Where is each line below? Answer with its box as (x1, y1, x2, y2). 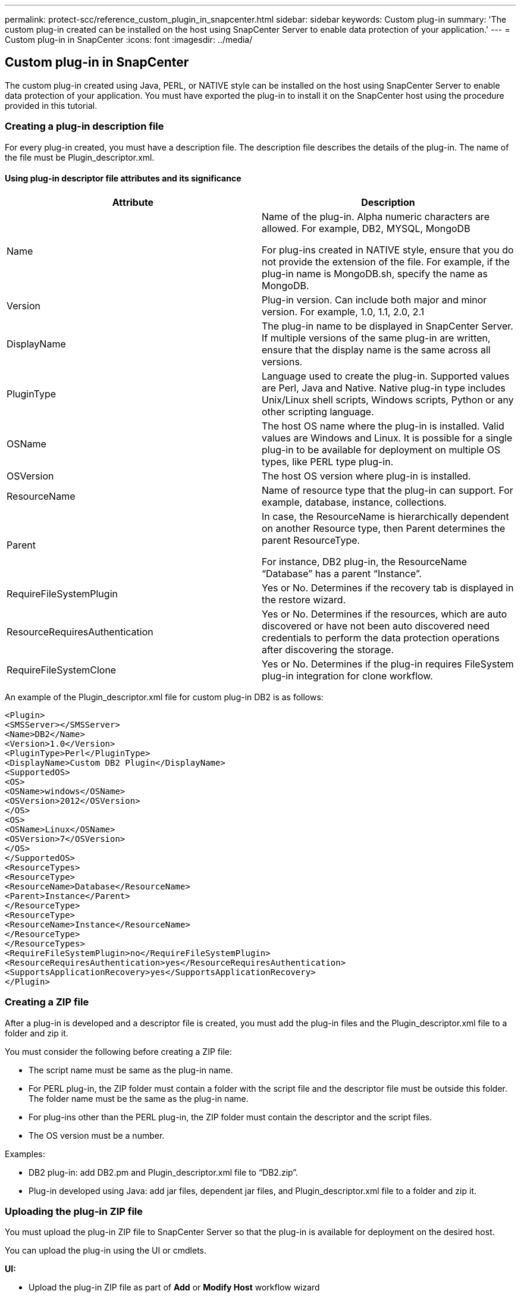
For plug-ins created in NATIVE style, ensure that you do (262, 243, 514, 256)
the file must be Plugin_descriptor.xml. (5, 152, 155, 162)
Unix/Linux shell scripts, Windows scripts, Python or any (262, 393, 514, 406)
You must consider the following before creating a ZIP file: (5, 1046, 232, 1057)
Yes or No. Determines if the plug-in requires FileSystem (262, 657, 514, 670)
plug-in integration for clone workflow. (262, 669, 433, 682)
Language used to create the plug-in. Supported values (262, 369, 510, 382)
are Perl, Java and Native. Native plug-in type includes (262, 381, 506, 394)
